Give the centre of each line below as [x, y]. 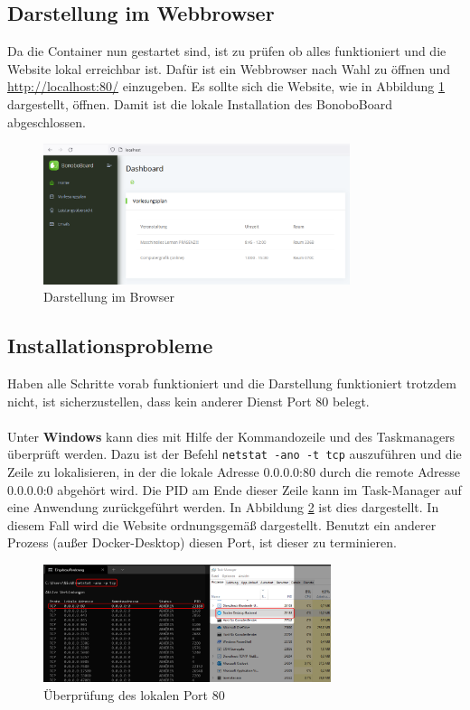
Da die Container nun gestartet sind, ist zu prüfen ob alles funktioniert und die [227, 51]
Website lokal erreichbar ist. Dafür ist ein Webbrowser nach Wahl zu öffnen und [229, 68]
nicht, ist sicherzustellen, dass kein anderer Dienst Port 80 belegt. [188, 401]
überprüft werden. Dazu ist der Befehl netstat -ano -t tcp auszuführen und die [235, 454]
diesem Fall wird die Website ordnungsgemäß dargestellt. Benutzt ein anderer [222, 524]
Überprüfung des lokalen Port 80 [134, 694]
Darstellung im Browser [109, 297]
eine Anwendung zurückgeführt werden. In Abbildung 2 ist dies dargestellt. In [223, 507]
